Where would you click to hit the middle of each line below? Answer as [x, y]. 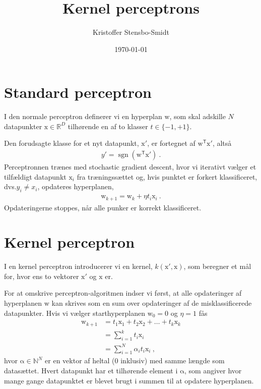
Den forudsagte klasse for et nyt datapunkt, [72, 143]
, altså [222, 143]
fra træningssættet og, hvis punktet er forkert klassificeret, [167, 176]
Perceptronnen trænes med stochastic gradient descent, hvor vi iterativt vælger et [130, 167]
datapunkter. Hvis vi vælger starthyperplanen [75, 313]
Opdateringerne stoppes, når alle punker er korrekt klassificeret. [103, 207]
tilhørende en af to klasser [108, 126]
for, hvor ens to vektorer [42, 276]
